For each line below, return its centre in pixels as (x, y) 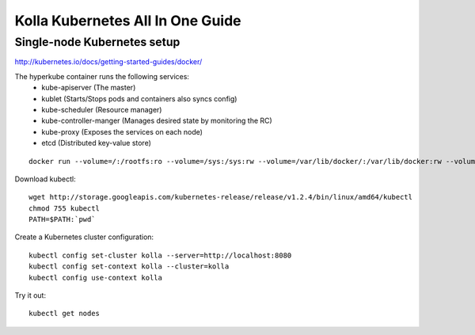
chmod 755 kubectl (65, 208)
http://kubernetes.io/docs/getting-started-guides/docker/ (108, 62)
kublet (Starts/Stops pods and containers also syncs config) (139, 98)
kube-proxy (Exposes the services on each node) (122, 131)
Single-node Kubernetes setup (97, 42)
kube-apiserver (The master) (89, 88)
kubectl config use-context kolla (95, 278)
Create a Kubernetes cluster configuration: (84, 237)
